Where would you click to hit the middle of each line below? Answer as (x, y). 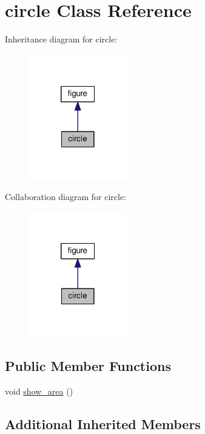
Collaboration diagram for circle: (66, 196)
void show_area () (39, 391)
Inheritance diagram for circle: (61, 39)
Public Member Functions (88, 366)
